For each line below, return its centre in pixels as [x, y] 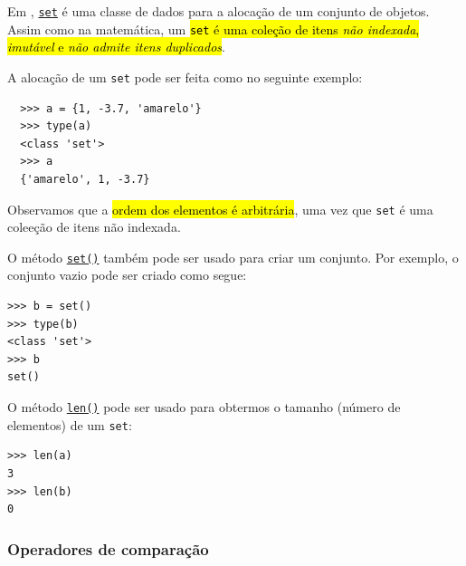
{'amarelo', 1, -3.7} [85, 179]
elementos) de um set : [70, 424]
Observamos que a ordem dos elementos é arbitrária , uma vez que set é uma [220, 209]
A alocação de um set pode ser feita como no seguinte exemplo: [185, 77]
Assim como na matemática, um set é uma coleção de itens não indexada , [214, 29]
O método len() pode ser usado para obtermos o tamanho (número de [204, 407]
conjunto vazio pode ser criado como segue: [127, 275]
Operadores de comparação [108, 548]
